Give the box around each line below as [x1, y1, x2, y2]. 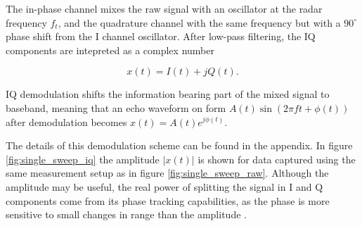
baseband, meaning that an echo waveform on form [6, 100, 226, 115]
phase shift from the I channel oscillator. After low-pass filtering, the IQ [6, 29, 316, 44]
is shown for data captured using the [198, 151, 356, 166]
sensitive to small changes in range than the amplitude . [6, 207, 247, 222]
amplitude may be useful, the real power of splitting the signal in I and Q [6, 179, 323, 194]
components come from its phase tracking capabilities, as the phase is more [6, 193, 330, 208]
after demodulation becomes [6, 114, 127, 129]
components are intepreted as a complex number [6, 42, 214, 57]
